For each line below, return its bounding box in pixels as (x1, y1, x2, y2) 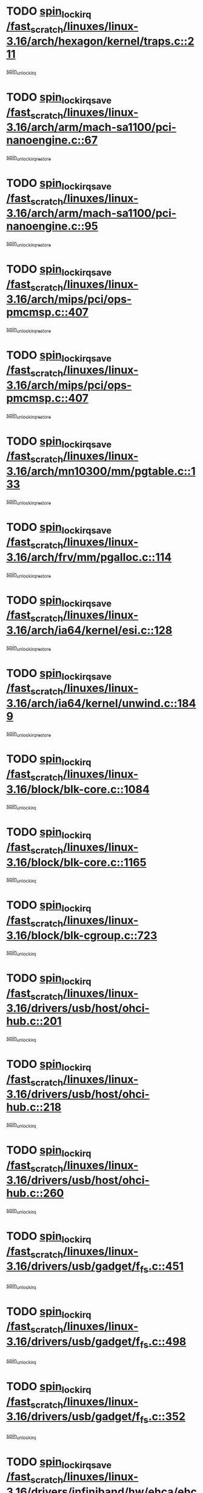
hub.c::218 (6, 1100, 62, 1114)
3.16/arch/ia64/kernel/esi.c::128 (6, 623, 173, 637)
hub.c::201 (6, 1014, 62, 1028)
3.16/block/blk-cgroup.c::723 (6, 929, 158, 942)
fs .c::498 (139, 1335, 187, 1351)
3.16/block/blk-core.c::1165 (6, 855, 147, 869)
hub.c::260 (6, 1186, 64, 1200)
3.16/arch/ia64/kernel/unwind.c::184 (6, 696, 196, 710)
